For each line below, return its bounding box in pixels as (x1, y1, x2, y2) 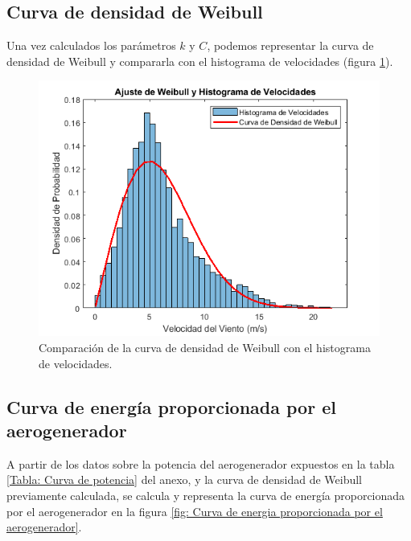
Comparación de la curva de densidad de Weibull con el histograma (39, 338, 371, 355)
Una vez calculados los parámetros (6, 37, 176, 54)
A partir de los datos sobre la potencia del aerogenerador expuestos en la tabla (6, 455, 395, 472)
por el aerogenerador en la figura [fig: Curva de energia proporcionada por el (6, 502, 383, 519)
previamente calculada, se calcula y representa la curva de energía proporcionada (6, 486, 405, 503)
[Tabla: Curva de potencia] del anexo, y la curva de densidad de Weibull (6, 471, 362, 488)
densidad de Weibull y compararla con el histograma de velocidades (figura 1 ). (6, 52, 393, 69)
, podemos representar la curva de (207, 37, 374, 54)
